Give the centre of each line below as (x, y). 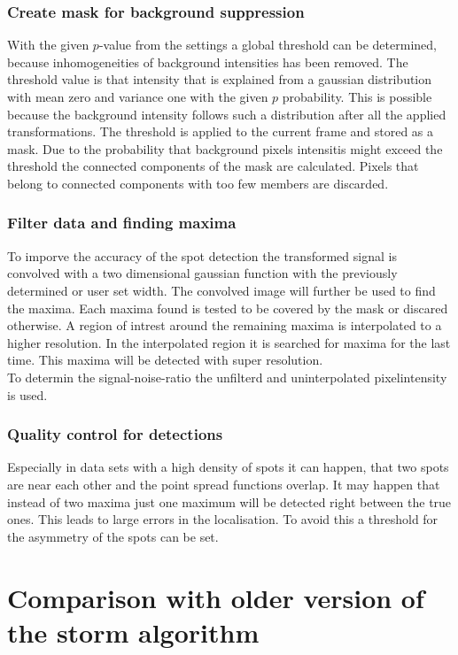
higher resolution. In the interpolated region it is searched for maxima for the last (229, 342)
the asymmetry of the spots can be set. (113, 536)
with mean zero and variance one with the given (138, 96)
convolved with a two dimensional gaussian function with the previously (202, 273)
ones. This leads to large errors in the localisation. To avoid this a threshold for (223, 519)
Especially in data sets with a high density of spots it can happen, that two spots (228, 467)
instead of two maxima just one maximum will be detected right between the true (229, 501)
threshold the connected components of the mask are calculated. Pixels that (213, 166)
